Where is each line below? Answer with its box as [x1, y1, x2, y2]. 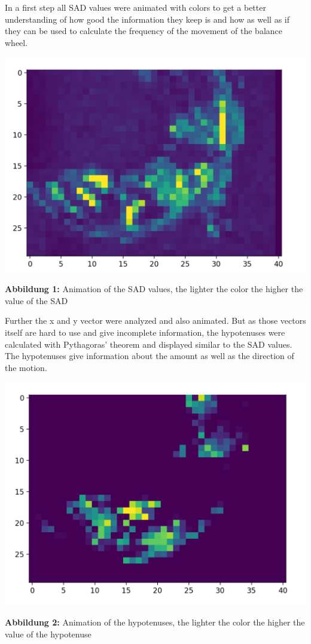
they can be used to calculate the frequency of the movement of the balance [5, 24, 283, 37]
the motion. [5, 361, 47, 373]
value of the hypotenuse [5, 627, 92, 640]
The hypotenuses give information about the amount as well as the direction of [5, 349, 294, 362]
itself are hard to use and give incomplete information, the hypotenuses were [5, 326, 285, 339]
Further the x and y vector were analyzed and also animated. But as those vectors [5, 314, 306, 327]
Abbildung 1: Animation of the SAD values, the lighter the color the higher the [5, 283, 303, 295]
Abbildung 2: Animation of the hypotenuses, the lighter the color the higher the [5, 616, 305, 628]
